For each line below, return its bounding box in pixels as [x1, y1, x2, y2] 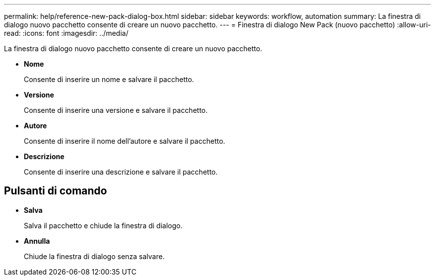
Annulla [24, 236, 50, 245]
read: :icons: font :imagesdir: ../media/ [4, 29, 129, 37]
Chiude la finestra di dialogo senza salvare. [24, 252, 165, 261]
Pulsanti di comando [4, 185, 107, 197]
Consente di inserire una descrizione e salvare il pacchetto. [24, 168, 218, 176]
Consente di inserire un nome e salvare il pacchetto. [24, 75, 194, 84]
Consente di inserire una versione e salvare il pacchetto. [24, 106, 208, 114]
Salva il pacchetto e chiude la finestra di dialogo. [24, 221, 183, 230]
